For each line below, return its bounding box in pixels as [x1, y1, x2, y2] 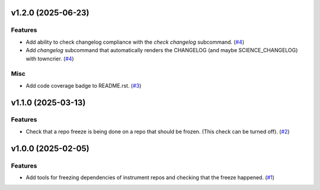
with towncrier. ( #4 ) [25, 55, 74, 62]
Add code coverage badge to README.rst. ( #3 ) [25, 82, 142, 89]
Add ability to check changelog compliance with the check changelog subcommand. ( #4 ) [25, 38, 245, 46]
